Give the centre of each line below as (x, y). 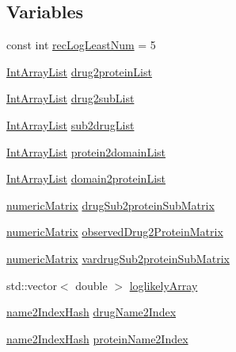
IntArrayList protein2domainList (86, 151)
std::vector (32, 285)
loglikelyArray (164, 285)
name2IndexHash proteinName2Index (97, 338)
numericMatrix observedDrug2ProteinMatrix (115, 232)
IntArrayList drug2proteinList (79, 71)
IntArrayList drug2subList (70, 98)
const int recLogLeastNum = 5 (81, 45)
